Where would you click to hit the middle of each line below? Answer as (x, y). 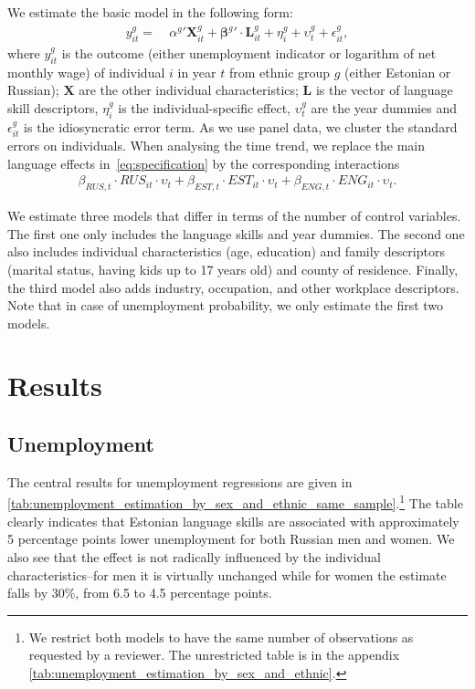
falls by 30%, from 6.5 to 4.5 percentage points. (140, 593)
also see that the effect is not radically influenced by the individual (194, 556)
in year (197, 72)
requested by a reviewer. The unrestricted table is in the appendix (214, 655)
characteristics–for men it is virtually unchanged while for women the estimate (227, 574)
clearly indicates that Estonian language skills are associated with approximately (233, 521)
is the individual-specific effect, (205, 107)
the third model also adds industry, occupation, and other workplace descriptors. (233, 287)
